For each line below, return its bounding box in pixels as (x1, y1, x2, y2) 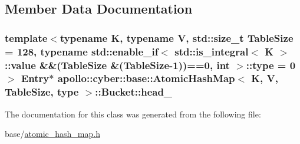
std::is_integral (174, 44, 249, 58)
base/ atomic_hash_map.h (5, 127, 100, 140)
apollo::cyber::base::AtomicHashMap (57, 71, 235, 86)
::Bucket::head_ (95, 84, 173, 99)
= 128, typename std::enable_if (5, 44, 159, 58)
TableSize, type (5, 84, 79, 99)
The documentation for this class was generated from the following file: (5, 107, 261, 120)
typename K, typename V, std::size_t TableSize (60, 30, 294, 45)
